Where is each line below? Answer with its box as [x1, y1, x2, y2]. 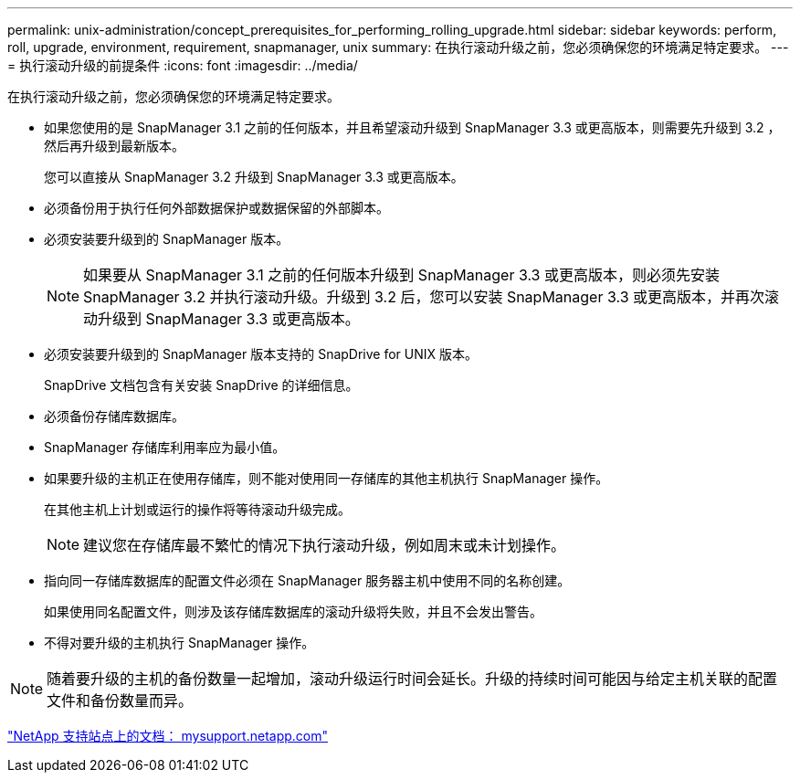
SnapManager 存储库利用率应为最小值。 [44, 439, 286, 455]
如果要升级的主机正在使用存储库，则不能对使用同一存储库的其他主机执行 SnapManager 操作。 [44, 470, 609, 486]
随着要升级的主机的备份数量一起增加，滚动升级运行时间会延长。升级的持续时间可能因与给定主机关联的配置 [47, 669, 778, 688]
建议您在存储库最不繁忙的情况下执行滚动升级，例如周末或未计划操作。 [83, 536, 566, 554]
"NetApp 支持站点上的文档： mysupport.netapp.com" [7, 728, 329, 743]
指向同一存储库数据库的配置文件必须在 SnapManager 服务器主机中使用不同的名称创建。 [44, 573, 571, 588]
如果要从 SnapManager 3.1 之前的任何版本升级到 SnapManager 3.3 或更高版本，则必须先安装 [83, 266, 720, 284]
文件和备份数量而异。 [47, 691, 194, 710]
